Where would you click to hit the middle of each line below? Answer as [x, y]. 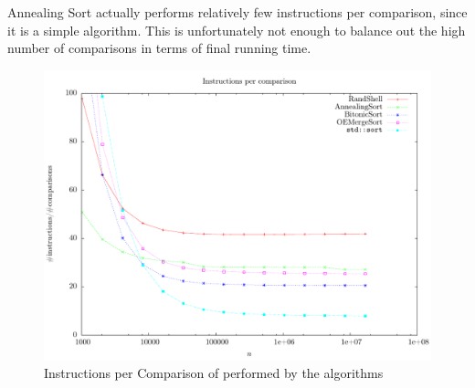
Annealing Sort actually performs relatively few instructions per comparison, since [237, 12]
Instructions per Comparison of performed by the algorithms [214, 372]
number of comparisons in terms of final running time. [159, 48]
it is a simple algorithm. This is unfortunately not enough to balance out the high [237, 30]
